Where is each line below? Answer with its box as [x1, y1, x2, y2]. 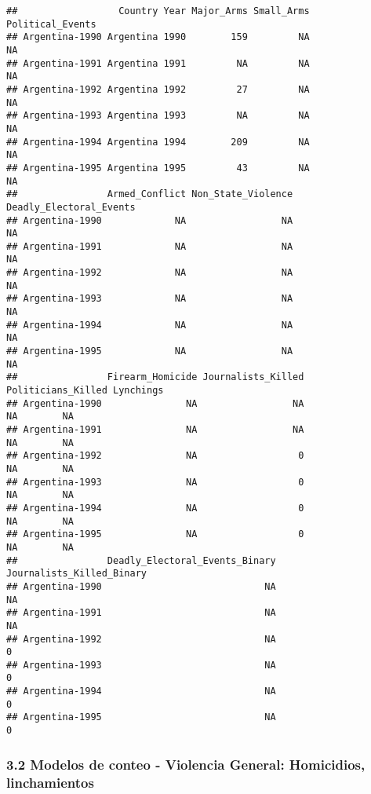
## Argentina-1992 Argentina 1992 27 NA [6, 83, 310, 95]
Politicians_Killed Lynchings [6, 385, 164, 397]
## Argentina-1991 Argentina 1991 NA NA [6, 57, 310, 69]
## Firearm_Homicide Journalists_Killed [6, 371, 304, 383]
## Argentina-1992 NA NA [6, 267, 293, 279]
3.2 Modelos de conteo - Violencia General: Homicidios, [6, 754, 366, 774]
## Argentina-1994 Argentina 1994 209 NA [6, 136, 310, 148]
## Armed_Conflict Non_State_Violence [6, 188, 293, 200]
